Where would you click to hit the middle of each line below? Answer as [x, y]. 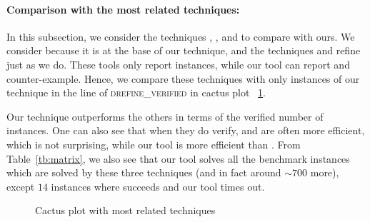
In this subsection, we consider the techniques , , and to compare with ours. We [181, 36]
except [21, 186]
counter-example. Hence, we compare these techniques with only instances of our [183, 78]
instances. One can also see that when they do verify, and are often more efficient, [186, 130]
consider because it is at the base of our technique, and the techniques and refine [184, 50]
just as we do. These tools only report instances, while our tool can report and [178, 64]
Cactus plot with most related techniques [125, 210]
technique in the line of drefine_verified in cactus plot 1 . [136, 92]
